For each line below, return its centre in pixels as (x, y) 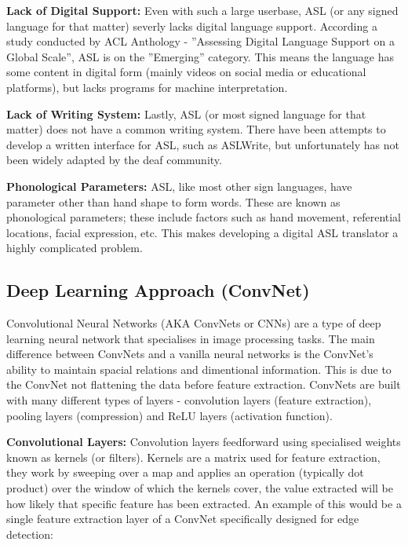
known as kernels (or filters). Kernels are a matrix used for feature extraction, (193, 457)
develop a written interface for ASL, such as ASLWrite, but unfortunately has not (203, 144)
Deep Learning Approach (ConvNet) (158, 290)
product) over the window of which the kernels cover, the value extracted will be (200, 488)
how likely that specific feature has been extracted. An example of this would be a (204, 503)
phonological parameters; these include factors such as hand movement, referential (204, 217)
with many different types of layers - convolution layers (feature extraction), (189, 400)
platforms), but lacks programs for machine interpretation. (147, 87)
